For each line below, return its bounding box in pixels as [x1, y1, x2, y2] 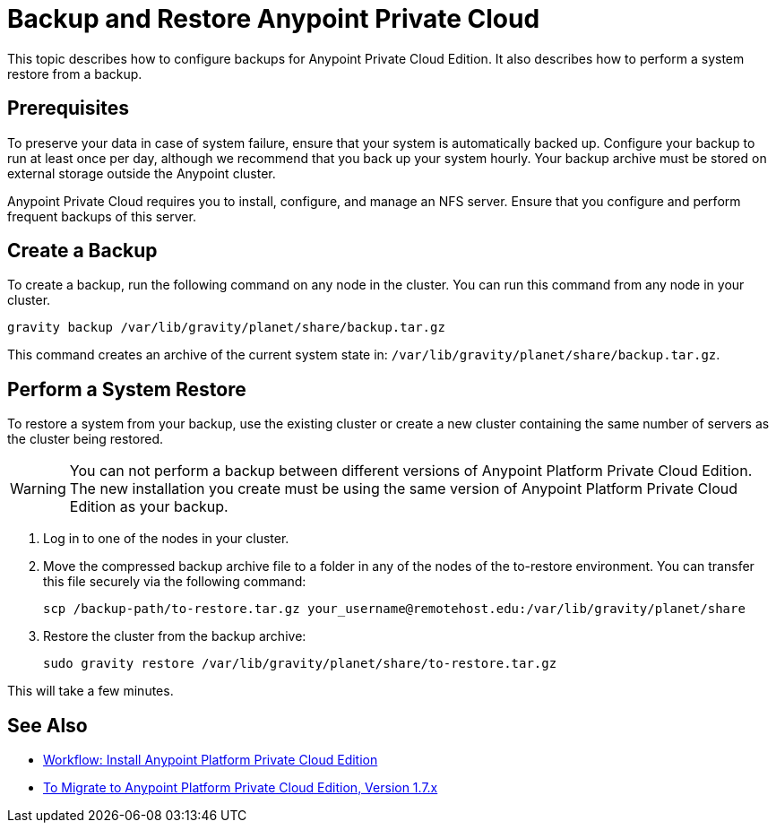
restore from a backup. [7, 65, 142, 82]
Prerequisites [7, 97, 129, 120]
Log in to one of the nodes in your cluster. [43, 531, 289, 547]
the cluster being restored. [7, 431, 163, 447]
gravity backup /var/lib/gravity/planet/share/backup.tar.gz [7, 320, 445, 335]
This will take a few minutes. [7, 683, 174, 699]
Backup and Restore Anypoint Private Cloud [7, 4, 540, 34]
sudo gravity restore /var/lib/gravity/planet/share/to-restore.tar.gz [43, 656, 557, 671]
